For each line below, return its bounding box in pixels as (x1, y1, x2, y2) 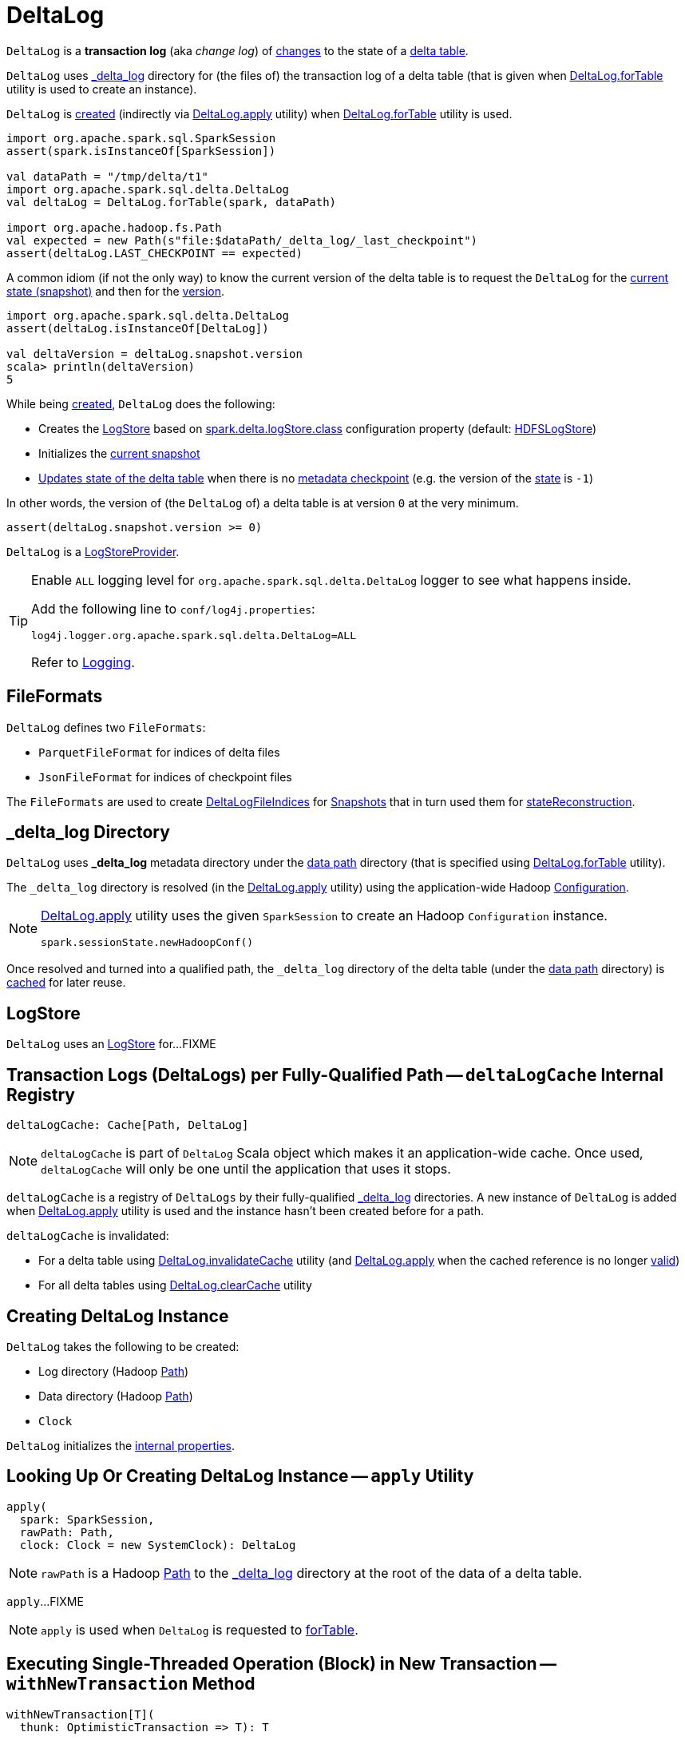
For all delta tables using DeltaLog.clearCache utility (38, 1278, 312, 1293)
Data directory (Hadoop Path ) (38, 1388, 193, 1403)
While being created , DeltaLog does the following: (6, 396, 275, 411)
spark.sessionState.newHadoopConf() (41, 936, 254, 949)
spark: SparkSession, (19, 1512, 155, 1526)
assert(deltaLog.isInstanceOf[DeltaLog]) (6, 321, 269, 335)
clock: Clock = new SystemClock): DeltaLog (19, 1538, 296, 1551)
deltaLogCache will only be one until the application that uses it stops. (41, 1161, 451, 1178)
